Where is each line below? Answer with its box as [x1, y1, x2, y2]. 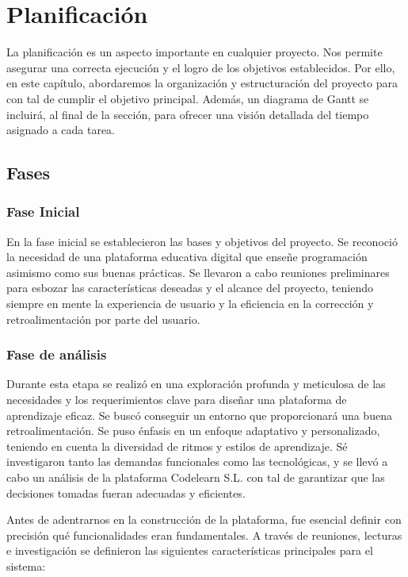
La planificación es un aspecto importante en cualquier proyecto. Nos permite [6, 44, 383, 60]
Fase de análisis [6, 344, 107, 364]
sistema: [6, 558, 46, 574]
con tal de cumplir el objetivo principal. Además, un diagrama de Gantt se [6, 90, 369, 106]
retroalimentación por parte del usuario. [6, 310, 200, 327]
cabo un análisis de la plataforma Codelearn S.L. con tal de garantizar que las [6, 469, 385, 486]
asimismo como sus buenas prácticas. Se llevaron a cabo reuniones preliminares [6, 263, 390, 280]
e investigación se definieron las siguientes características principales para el [6, 542, 373, 559]
